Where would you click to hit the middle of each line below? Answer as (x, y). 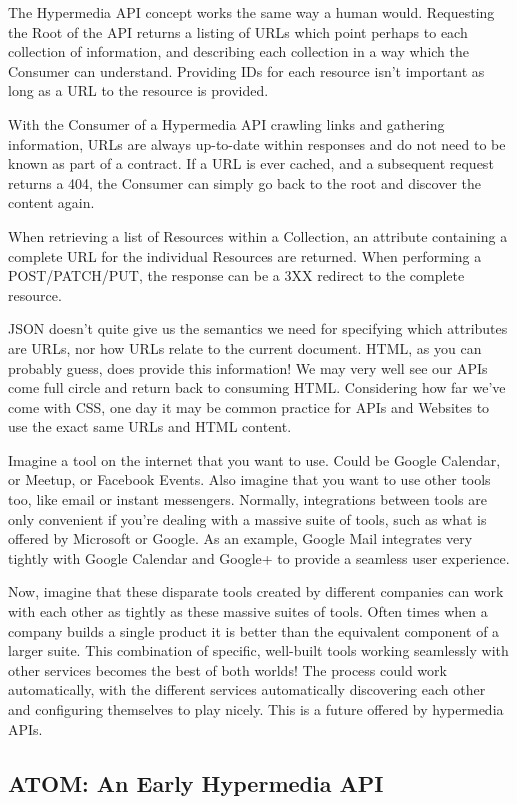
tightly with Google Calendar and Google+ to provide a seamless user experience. (259, 557)
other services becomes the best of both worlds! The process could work (227, 669)
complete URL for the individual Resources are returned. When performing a (245, 255)
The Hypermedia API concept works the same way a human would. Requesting (251, 12)
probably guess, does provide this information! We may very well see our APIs (248, 367)
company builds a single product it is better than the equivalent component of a (254, 630)
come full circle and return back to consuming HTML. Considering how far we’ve (257, 387)
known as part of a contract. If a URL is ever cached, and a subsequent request (251, 163)
